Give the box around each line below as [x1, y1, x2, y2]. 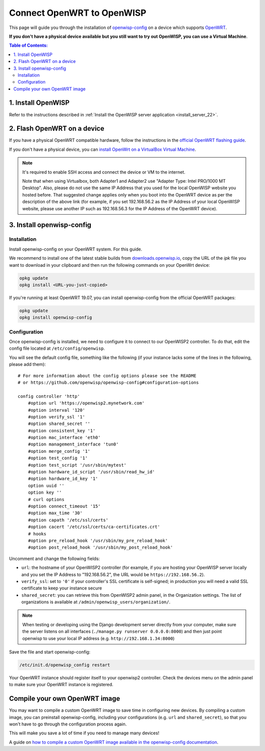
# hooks [27, 531, 47, 536]
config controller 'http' [18, 393, 80, 399]
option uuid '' [27, 483, 65, 488]
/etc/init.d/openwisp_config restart [19, 662, 110, 668]
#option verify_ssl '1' [27, 414, 85, 419]
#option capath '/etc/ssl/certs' [27, 517, 109, 523]
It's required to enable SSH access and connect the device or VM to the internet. [22, 169, 185, 175]
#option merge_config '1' [27, 448, 91, 454]
